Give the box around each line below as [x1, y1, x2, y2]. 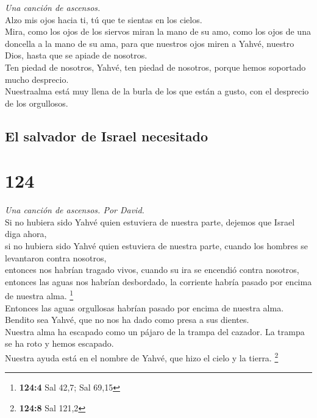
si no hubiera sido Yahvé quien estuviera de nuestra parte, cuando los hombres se [5, 239, 308, 252]
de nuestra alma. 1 [5, 288, 74, 302]
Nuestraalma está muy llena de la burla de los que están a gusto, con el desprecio [5, 85, 309, 97]
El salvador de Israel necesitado [5, 126, 208, 145]
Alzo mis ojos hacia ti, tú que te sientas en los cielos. [5, 13, 202, 26]
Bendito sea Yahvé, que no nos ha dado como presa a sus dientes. [5, 313, 249, 326]
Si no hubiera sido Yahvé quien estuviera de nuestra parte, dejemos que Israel [5, 215, 295, 228]
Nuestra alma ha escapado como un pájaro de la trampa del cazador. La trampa [5, 325, 305, 338]
